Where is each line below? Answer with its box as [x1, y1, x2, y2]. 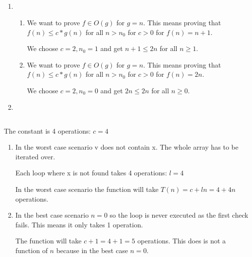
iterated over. [15, 151, 55, 161]
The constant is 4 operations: [4, 125, 91, 136]
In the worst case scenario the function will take [15, 184, 159, 194]
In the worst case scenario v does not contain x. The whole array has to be [15, 142, 239, 152]
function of [15, 245, 48, 255]
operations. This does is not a [137, 236, 226, 246]
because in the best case [56, 245, 128, 255]
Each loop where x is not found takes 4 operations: [15, 168, 167, 178]
